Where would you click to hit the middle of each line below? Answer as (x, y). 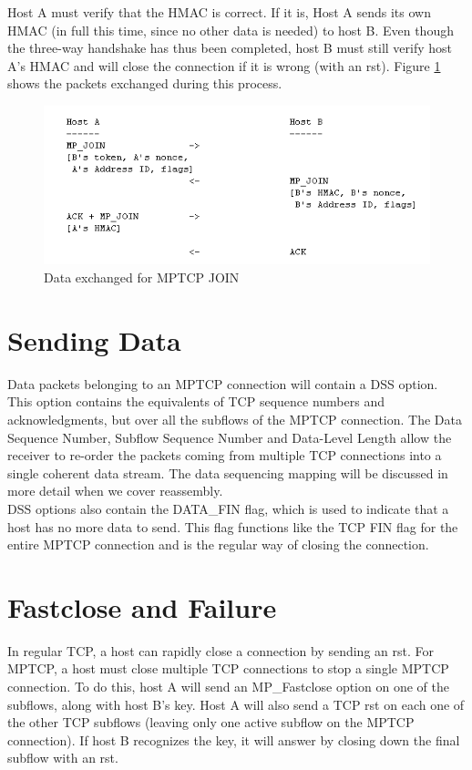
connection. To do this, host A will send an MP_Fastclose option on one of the (228, 687)
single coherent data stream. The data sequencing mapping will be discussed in (228, 472)
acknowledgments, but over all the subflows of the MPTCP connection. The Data (235, 419)
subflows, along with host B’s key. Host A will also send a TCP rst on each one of (236, 704)
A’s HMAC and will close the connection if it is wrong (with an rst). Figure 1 (224, 65)
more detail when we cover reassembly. (115, 491)
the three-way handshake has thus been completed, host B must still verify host (230, 48)
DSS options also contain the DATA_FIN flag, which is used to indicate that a (228, 508)
